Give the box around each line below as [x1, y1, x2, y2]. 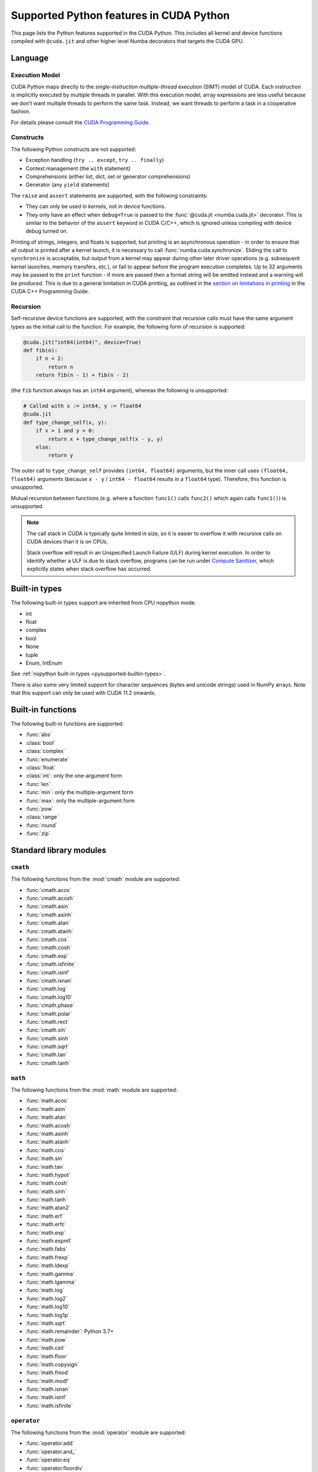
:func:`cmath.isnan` [25, 977, 73, 984]
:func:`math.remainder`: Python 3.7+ [25, 1328, 114, 1335]
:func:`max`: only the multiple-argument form [25, 797, 135, 804]
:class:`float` [25, 764, 56, 771]
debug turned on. [25, 227, 68, 235]
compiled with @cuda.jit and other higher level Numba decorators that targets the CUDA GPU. [11, 37, 244, 44]
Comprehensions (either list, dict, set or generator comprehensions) [25, 173, 191, 180]
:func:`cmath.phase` [25, 1002, 75, 1009]
